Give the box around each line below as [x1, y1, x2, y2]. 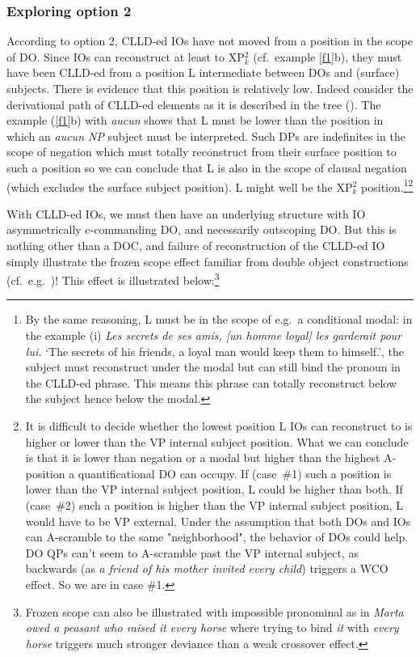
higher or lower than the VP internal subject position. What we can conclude [25, 433, 409, 450]
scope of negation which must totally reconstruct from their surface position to [6, 143, 397, 160]
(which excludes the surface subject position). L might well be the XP [6, 178, 353, 195]
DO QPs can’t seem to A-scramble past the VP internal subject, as [25, 544, 359, 561]
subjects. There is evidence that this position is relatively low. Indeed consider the [6, 80, 414, 96]
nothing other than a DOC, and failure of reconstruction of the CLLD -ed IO [6, 237, 385, 253]
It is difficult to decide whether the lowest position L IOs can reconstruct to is [25, 418, 413, 434]
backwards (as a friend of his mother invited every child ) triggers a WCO [25, 560, 388, 577]
